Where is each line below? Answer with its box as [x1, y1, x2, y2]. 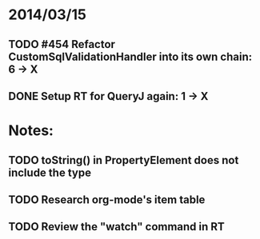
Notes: [8, 121, 54, 140]
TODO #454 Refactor [8, 38, 116, 51]
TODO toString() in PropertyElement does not [8, 153, 239, 167]
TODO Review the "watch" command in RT [8, 220, 226, 233]
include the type [8, 165, 92, 179]
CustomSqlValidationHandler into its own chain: [8, 50, 253, 63]
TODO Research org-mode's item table [8, 193, 206, 206]
